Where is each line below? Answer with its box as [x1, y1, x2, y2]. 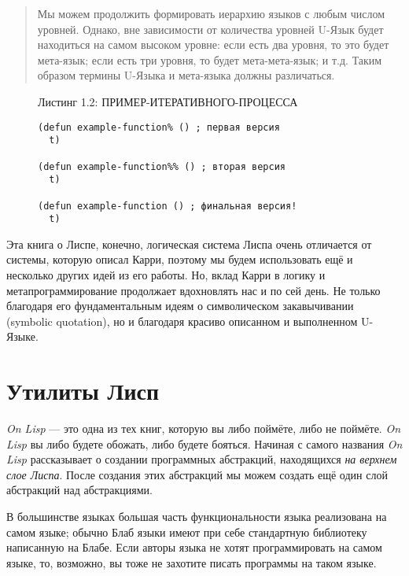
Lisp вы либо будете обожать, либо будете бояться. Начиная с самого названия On [6, 435, 403, 452]
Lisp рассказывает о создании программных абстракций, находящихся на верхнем [6, 451, 397, 467]
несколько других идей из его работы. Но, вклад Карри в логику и [6, 267, 326, 282]
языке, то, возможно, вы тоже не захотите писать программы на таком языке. [6, 554, 377, 570]
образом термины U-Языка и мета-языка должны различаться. [37, 67, 335, 83]
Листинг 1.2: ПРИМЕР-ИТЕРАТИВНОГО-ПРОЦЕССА [38, 93, 298, 109]
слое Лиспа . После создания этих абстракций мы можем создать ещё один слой [6, 466, 388, 482]
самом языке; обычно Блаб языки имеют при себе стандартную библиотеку [6, 523, 367, 540]
